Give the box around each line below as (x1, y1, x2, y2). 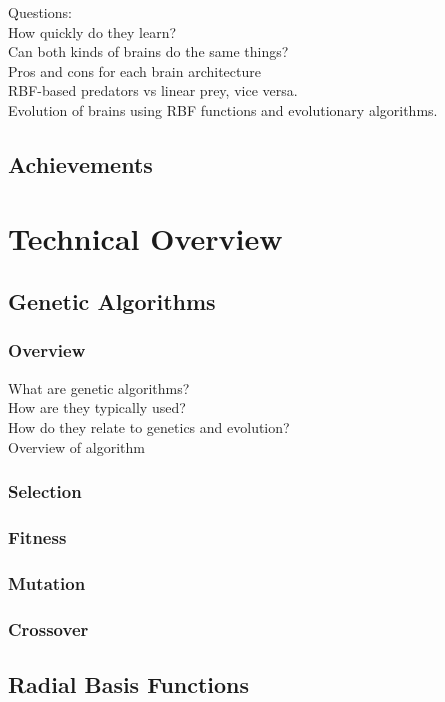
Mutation (8, 570, 86, 595)
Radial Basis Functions (8, 668, 250, 699)
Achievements (8, 148, 153, 179)
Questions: (8, 2, 72, 22)
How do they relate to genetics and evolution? (8, 416, 290, 437)
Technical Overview (8, 217, 283, 258)
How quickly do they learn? (8, 21, 177, 42)
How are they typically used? (8, 397, 186, 418)
